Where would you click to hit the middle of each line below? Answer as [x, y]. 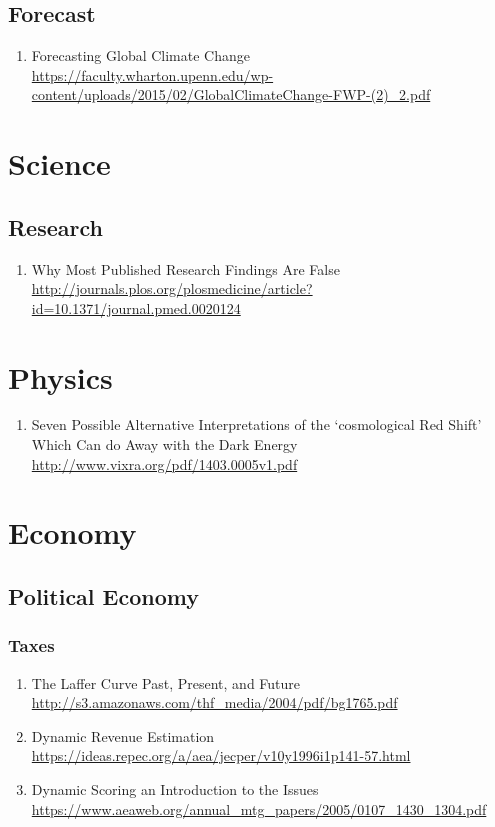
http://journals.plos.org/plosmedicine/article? [172, 288]
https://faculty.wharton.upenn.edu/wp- [152, 74]
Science [59, 163]
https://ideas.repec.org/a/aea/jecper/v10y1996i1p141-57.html [221, 755]
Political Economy [103, 596]
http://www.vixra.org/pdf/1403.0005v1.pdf [164, 463]
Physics [60, 376]
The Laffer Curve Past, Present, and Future [166, 682]
